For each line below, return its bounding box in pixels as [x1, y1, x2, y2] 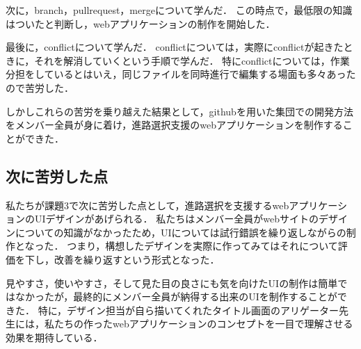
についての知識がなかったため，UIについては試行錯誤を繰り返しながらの [15, 225, 346, 239]
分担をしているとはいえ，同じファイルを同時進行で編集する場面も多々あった [6, 67, 356, 81]
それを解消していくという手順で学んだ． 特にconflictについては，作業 [34, 53, 350, 67]
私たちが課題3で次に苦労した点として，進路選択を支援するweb [6, 197, 289, 212]
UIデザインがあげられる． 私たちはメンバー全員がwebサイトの [34, 211, 319, 226]
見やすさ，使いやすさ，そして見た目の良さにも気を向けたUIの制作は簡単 [6, 275, 338, 290]
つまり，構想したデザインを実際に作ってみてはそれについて [67, 238, 338, 253]
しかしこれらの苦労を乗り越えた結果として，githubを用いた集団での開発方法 [6, 104, 353, 118]
